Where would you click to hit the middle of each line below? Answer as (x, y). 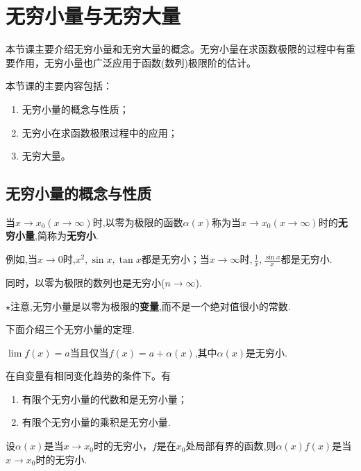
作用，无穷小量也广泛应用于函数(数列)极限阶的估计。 (135, 62)
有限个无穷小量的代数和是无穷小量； (104, 399)
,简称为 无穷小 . (67, 235)
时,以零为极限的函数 (138, 222)
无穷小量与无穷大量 (93, 16)
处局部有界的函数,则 (231, 446)
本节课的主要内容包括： (59, 86)
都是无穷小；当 (175, 259)
